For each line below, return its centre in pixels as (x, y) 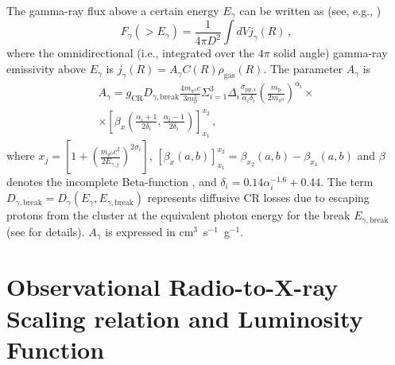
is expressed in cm (149, 231)
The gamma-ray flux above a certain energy (113, 10)
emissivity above (46, 69)
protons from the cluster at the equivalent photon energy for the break (178, 215)
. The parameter (303, 69)
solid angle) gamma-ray (331, 53)
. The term (347, 182)
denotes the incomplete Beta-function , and (112, 182)
